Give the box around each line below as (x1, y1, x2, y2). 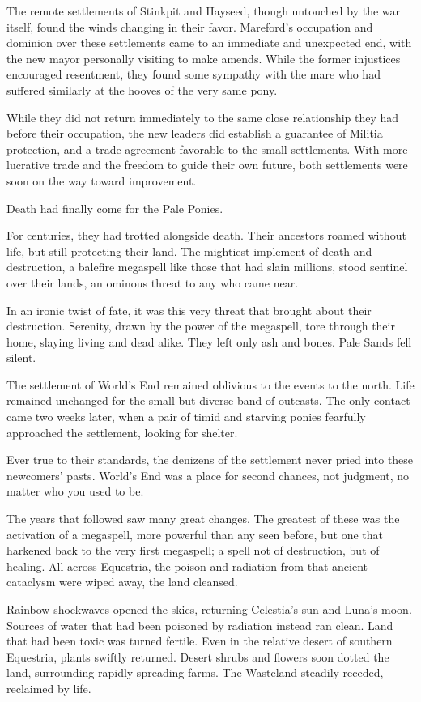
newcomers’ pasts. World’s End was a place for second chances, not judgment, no (6, 466, 410, 483)
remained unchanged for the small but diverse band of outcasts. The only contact (6, 392, 410, 409)
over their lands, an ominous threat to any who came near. (6, 274, 299, 291)
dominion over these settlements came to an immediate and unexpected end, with (6, 34, 412, 51)
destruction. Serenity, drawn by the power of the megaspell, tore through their (6, 317, 395, 334)
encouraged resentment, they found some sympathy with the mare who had (6, 66, 381, 83)
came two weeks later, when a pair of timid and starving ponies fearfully (6, 408, 366, 425)
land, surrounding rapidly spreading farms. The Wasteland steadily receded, (6, 664, 384, 681)
